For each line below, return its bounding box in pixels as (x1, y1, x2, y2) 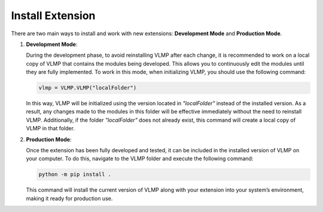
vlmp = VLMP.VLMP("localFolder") (38, 84, 137, 91)
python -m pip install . (38, 171, 112, 178)
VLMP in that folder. (26, 125, 75, 132)
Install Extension (11, 9, 96, 22)
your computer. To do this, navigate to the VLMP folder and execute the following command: (26, 155, 254, 162)
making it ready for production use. (26, 195, 113, 202)
